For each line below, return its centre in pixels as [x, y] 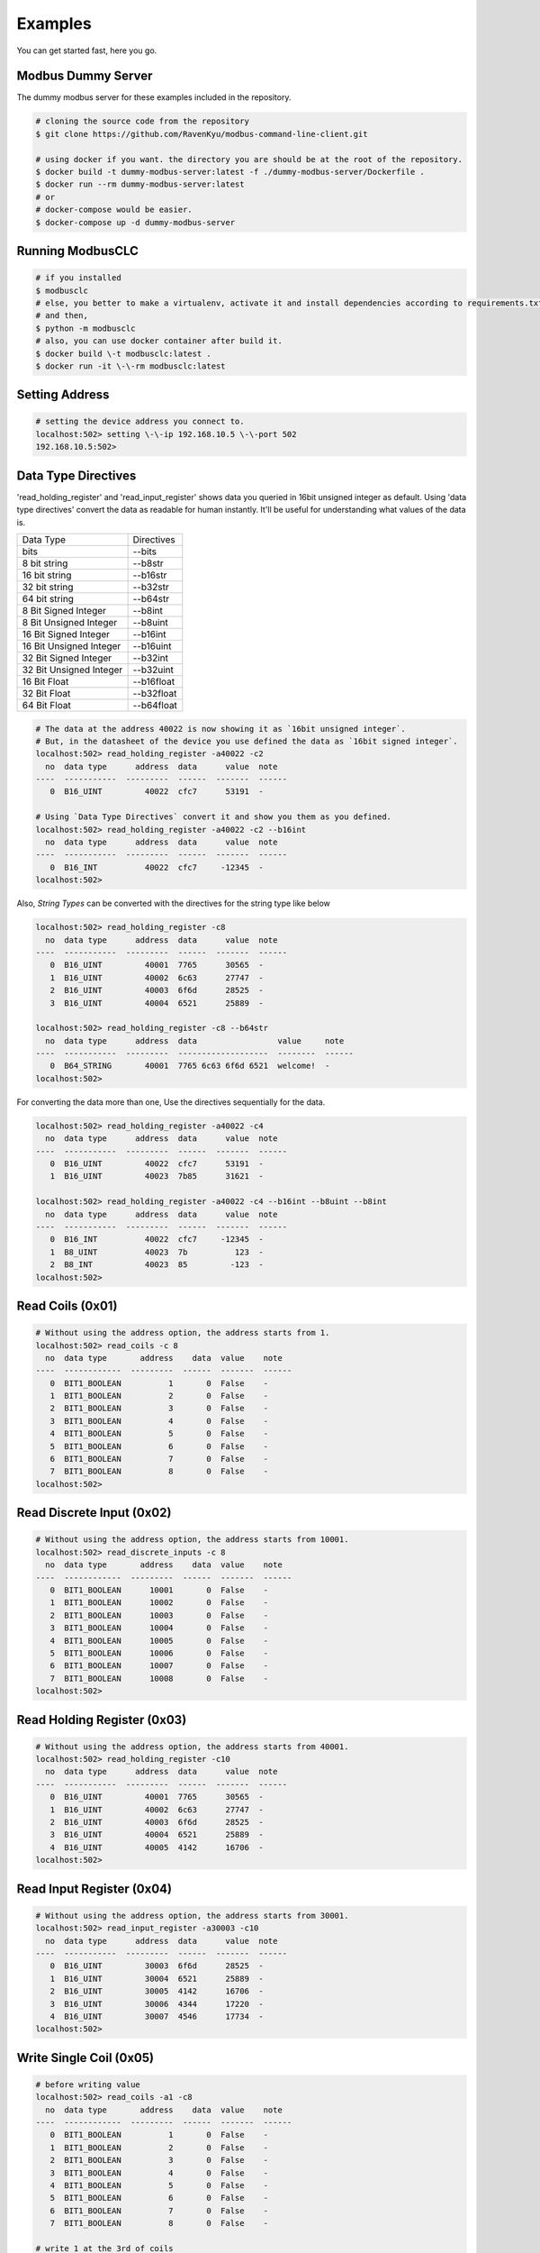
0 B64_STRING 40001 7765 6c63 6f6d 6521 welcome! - [190, 1066]
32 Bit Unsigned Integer [72, 670]
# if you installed [78, 278]
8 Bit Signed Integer [64, 610]
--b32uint [153, 670]
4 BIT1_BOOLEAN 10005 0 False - [159, 1641]
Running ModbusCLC [78, 251]
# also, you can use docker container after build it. [159, 341]
